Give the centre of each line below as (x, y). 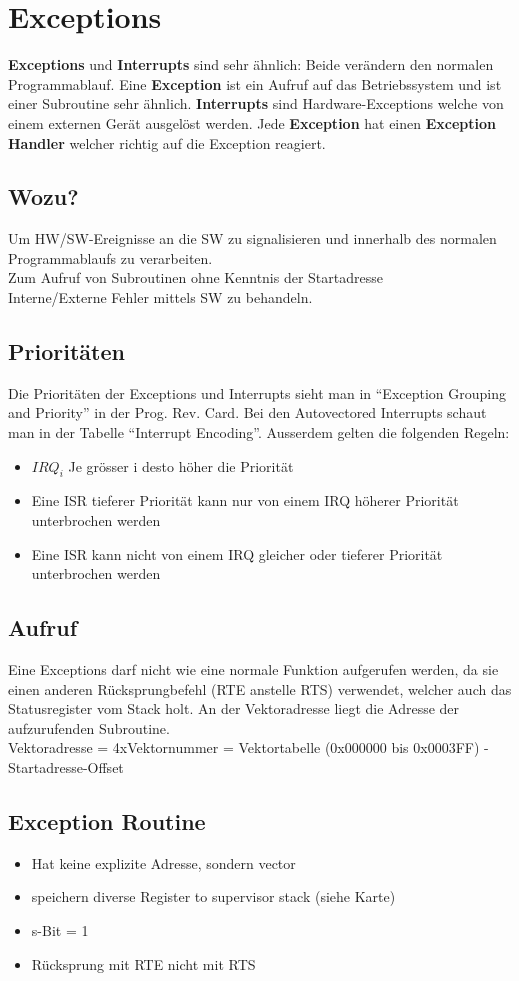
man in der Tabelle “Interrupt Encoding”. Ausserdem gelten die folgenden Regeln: (259, 432)
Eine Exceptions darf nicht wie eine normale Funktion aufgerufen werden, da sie (253, 669)
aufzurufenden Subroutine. (89, 727)
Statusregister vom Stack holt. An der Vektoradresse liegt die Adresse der (234, 708)
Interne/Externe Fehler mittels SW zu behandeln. (160, 297)
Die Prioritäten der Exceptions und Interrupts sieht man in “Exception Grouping (257, 392)
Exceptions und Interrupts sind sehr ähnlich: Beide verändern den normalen (251, 64)
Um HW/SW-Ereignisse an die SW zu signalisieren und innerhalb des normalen (252, 238)
